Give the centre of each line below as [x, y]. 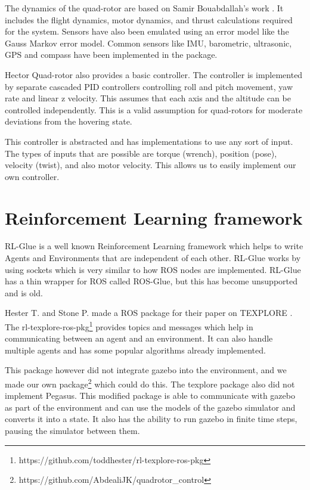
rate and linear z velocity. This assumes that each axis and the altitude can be [148, 98]
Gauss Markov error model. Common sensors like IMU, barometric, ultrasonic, [148, 43]
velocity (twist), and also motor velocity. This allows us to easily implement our [151, 165]
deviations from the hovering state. [69, 121]
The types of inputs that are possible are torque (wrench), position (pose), [141, 153]
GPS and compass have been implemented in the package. [111, 55]
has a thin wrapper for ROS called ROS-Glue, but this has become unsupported [151, 281]
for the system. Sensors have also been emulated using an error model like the [147, 31]
